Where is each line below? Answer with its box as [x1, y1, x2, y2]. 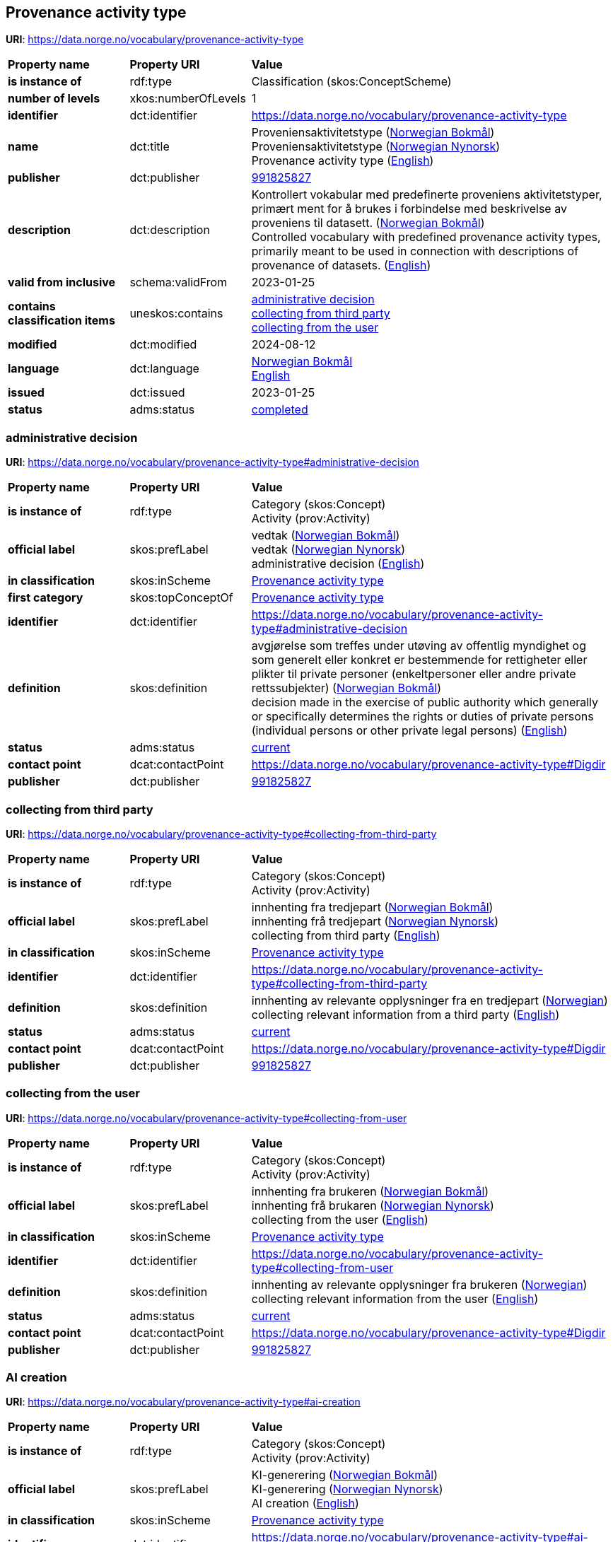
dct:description [129, 223, 210, 238]
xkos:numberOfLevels [129, 91, 246, 106]
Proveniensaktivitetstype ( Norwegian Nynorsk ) [251, 139, 501, 154]
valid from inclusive [8, 275, 116, 290]
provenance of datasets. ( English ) [251, 258, 431, 273]
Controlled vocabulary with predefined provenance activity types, [251, 230, 601, 245]
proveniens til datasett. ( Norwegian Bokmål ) [251, 216, 485, 230]
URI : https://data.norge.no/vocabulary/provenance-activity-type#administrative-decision [6, 456, 419, 469]
